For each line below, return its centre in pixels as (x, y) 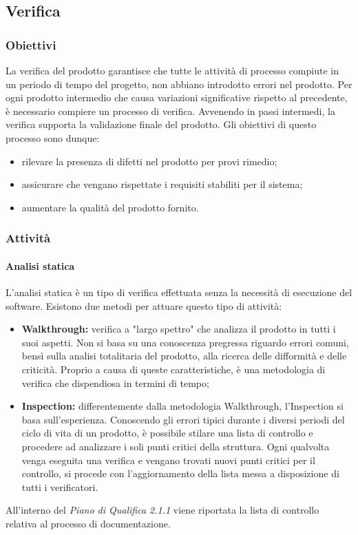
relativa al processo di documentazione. (88, 523)
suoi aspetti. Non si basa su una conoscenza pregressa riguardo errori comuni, (185, 342)
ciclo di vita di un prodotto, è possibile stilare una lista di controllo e (167, 433)
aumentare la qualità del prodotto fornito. (110, 207)
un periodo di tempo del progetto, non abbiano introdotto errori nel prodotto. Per (179, 84)
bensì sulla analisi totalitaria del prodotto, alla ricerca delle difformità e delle (184, 356)
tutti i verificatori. (60, 486)
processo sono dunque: (53, 137)
